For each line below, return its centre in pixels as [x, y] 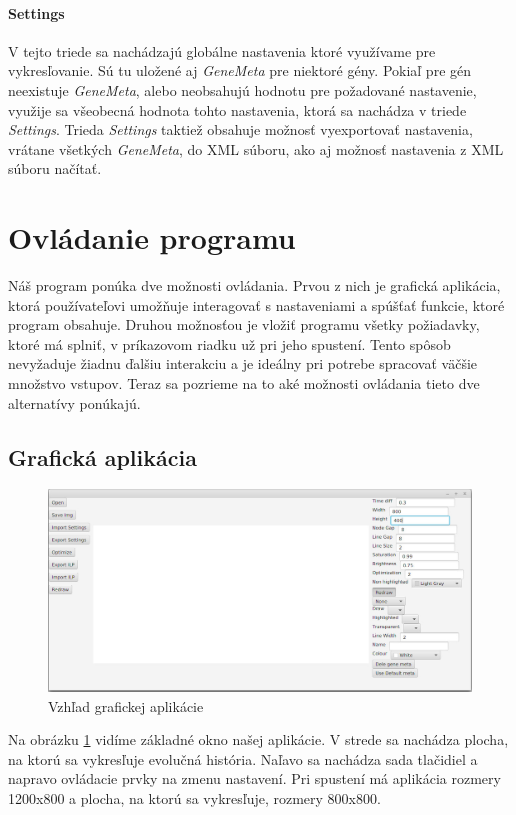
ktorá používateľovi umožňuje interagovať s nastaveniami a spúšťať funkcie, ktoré [256, 304]
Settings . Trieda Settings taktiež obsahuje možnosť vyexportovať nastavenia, [240, 129]
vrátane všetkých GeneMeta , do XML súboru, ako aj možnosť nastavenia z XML [256, 148]
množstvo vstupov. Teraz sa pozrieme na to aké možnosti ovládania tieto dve [244, 383]
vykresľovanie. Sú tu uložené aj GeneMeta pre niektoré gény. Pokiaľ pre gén [240, 70]
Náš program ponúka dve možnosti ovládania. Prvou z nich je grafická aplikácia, [254, 285]
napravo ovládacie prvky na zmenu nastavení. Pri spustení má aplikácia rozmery [254, 778]
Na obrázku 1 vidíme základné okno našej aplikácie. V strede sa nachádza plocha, [258, 739]
